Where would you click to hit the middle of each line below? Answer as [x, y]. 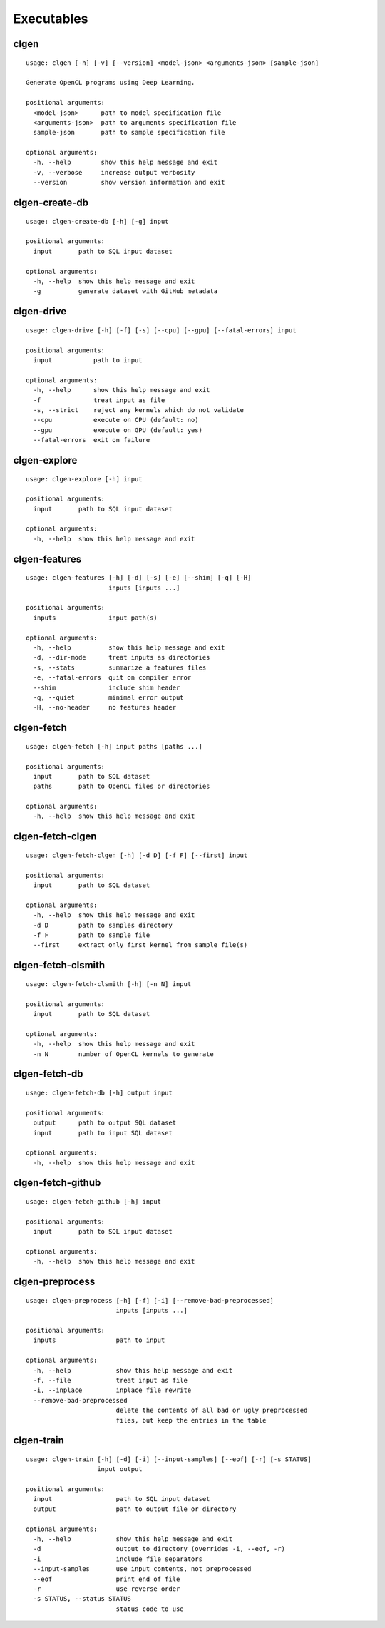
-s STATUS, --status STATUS [82, 1599]
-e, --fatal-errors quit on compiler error [112, 678]
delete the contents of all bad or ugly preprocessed [212, 1411]
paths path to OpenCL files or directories [122, 787]
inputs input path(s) [96, 618]
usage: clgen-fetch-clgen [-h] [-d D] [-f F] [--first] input [137, 855]
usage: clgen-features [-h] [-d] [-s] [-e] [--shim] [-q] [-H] [139, 578]
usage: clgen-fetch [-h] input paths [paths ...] [114, 746]
